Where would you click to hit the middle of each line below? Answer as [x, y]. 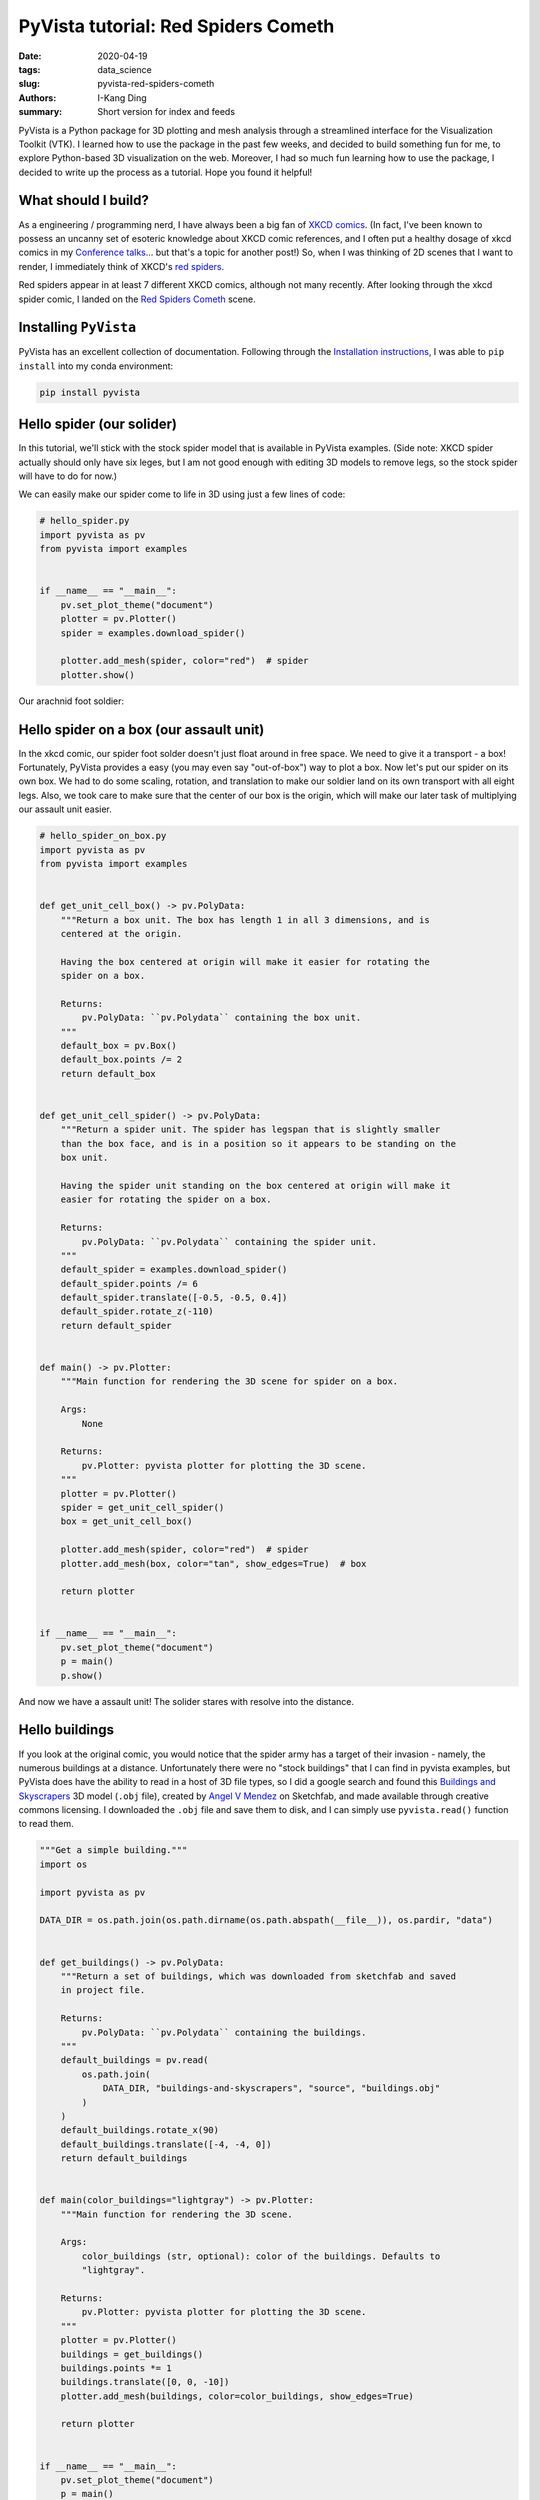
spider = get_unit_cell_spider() [142, 1507]
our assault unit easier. [65, 809]
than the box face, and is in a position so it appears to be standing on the [258, 1143]
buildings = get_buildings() [132, 2354]
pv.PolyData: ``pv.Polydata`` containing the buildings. [224, 2032]
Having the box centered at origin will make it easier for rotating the [245, 961]
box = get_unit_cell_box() [127, 1521]
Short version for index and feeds [166, 112]
